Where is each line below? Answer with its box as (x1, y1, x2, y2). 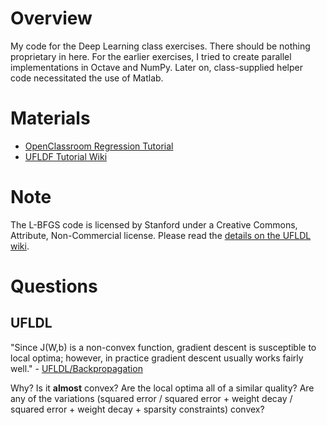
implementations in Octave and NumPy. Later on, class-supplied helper (10, 61, 303, 73)
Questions (10, 275, 98, 297)
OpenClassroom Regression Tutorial (24, 140, 174, 152)
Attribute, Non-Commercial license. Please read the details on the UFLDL (10, 229, 312, 241)
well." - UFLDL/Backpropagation (10, 362, 143, 374)
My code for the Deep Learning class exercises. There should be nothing (10, 40, 311, 52)
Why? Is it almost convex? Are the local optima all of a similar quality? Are (10, 382, 315, 394)
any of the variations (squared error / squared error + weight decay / (10, 392, 293, 404)
